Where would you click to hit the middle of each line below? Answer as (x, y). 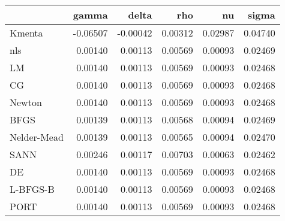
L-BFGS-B (32, 189)
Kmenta (26, 33)
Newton (26, 102)
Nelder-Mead (37, 137)
